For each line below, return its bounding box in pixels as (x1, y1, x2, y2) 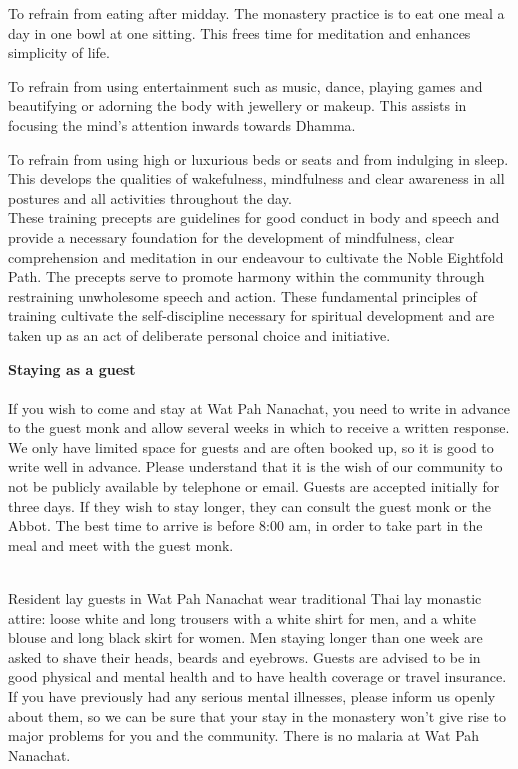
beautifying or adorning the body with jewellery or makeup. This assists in (8, 95, 467, 116)
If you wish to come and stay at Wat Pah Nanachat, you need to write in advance (8, 397, 511, 418)
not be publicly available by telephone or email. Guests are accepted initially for (8, 476, 500, 497)
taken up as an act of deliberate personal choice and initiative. (8, 324, 391, 345)
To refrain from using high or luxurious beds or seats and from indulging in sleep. (8, 148, 509, 169)
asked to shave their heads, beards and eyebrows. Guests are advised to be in (8, 646, 481, 667)
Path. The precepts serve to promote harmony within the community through (8, 266, 485, 287)
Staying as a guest (8, 358, 136, 379)
